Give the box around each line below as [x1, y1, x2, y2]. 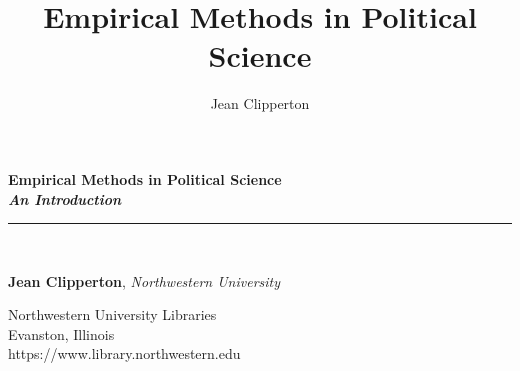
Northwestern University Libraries [8, 304, 217, 325]
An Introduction [8, 188, 122, 209]
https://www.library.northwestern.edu [8, 343, 241, 364]
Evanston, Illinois [8, 323, 115, 344]
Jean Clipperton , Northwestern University [8, 270, 281, 291]
